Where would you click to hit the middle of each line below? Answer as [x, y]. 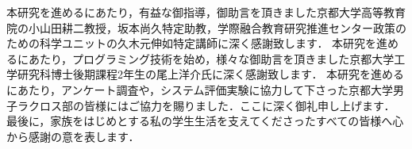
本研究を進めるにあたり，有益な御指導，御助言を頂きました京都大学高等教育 [206, 12]
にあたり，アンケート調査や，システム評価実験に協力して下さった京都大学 [200, 89]
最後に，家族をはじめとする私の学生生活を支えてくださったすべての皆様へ [200, 121]
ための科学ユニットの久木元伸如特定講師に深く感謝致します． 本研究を [192, 43]
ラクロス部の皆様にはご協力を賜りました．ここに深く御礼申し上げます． [206, 105]
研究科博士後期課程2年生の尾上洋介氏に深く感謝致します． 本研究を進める [211, 74]
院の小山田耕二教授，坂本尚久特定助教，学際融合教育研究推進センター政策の [206, 27]
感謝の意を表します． [84, 136]
